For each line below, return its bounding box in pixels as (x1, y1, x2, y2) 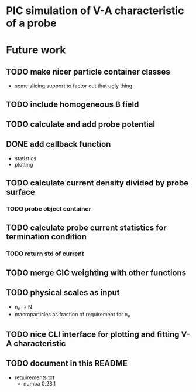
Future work (6, 43, 66, 57)
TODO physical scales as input (6, 288, 120, 298)
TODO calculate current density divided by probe (6, 178, 189, 188)
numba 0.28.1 (23, 380, 56, 387)
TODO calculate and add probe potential (6, 119, 156, 129)
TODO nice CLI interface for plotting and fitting (6, 329, 180, 339)
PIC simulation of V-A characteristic (6, 4, 184, 18)
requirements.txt (14, 374, 55, 381)
